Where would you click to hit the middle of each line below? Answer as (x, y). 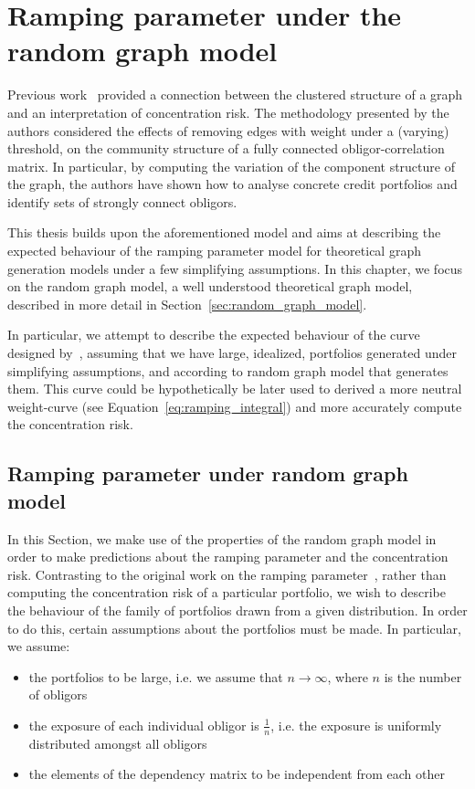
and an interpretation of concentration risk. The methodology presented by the (228, 112)
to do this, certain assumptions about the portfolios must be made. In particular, (234, 628)
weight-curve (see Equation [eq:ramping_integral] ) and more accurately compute (235, 406)
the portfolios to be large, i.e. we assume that (156, 676)
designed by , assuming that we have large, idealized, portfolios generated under (232, 353)
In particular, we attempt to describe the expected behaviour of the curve (214, 335)
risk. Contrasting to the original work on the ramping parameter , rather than (227, 574)
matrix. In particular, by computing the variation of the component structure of (231, 166)
